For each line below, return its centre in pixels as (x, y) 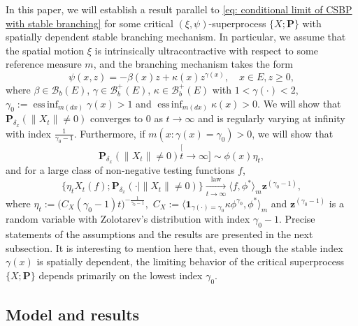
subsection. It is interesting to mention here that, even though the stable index (174, 247)
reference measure (44, 64)
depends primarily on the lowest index (121, 275)
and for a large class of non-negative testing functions (120, 169)
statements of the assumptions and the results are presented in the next (159, 234)
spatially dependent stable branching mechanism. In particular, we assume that (176, 37)
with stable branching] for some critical (89, 23)
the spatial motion (45, 50)
